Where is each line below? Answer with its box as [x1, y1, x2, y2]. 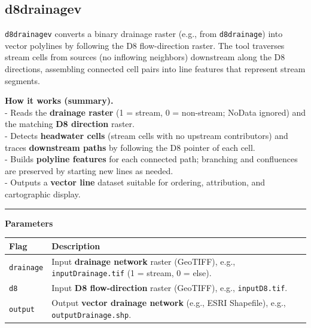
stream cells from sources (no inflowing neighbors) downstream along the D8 [5, 51, 285, 63]
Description [51, 239, 100, 252]
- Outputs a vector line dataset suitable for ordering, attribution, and [5, 176, 266, 188]
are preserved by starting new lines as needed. [5, 164, 173, 177]
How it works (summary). [5, 94, 114, 107]
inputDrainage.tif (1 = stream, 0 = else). [51, 267, 212, 279]
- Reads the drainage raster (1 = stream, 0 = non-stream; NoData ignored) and [5, 106, 306, 118]
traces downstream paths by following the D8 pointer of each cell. [5, 141, 255, 153]
